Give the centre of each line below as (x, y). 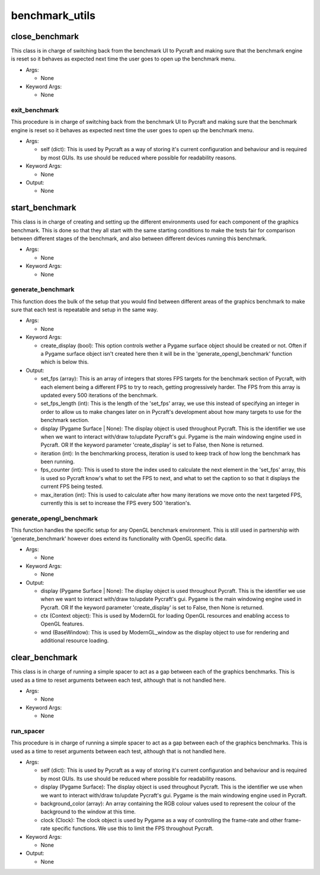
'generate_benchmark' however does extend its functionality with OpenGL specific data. (119, 538)
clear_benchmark (44, 658)
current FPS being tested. (72, 487)
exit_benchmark (35, 110)
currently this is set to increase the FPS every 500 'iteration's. (116, 503)
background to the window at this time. (88, 812)
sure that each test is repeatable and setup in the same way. (84, 310)
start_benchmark (44, 208)
